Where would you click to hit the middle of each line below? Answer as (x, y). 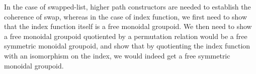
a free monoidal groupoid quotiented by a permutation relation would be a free (126, 36)
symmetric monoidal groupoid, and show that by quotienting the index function (127, 46)
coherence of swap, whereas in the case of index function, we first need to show (126, 16)
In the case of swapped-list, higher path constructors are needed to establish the (127, 6)
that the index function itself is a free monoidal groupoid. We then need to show (128, 26)
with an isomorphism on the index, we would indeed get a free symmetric (117, 55)
